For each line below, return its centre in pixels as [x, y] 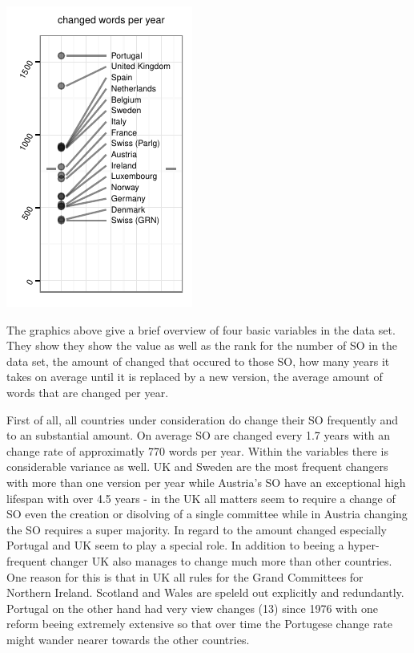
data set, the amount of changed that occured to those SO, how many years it [198, 361]
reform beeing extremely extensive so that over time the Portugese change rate [200, 624]
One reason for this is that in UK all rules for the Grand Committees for [185, 576]
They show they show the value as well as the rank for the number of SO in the [202, 345]
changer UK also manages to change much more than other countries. [221, 560]
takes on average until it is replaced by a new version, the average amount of [195, 377]
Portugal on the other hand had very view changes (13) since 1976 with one [193, 608]
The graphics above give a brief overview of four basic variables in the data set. [201, 329]
